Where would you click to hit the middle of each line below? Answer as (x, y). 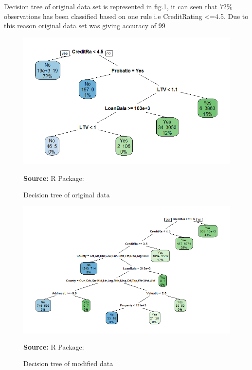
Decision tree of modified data (68, 363)
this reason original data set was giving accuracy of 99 (85, 26)
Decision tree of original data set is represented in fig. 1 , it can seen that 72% (118, 6)
